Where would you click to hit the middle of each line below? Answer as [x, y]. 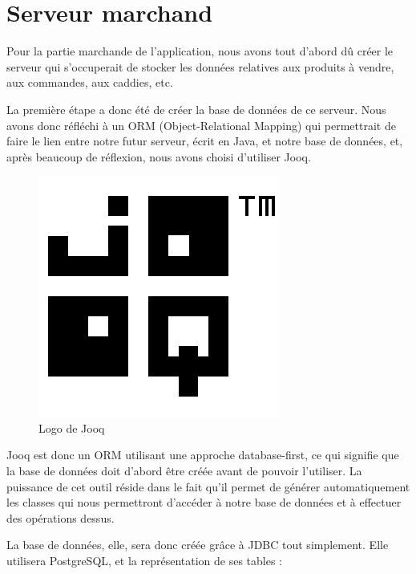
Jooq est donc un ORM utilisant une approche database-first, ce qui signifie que [203, 455]
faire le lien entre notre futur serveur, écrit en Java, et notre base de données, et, [205, 141]
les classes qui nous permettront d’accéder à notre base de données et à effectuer [204, 502]
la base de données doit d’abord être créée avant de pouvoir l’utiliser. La [184, 471]
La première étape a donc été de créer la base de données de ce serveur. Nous [196, 109]
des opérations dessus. [61, 517]
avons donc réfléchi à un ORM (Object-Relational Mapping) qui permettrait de [201, 125]
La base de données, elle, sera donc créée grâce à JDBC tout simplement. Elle [198, 545]
